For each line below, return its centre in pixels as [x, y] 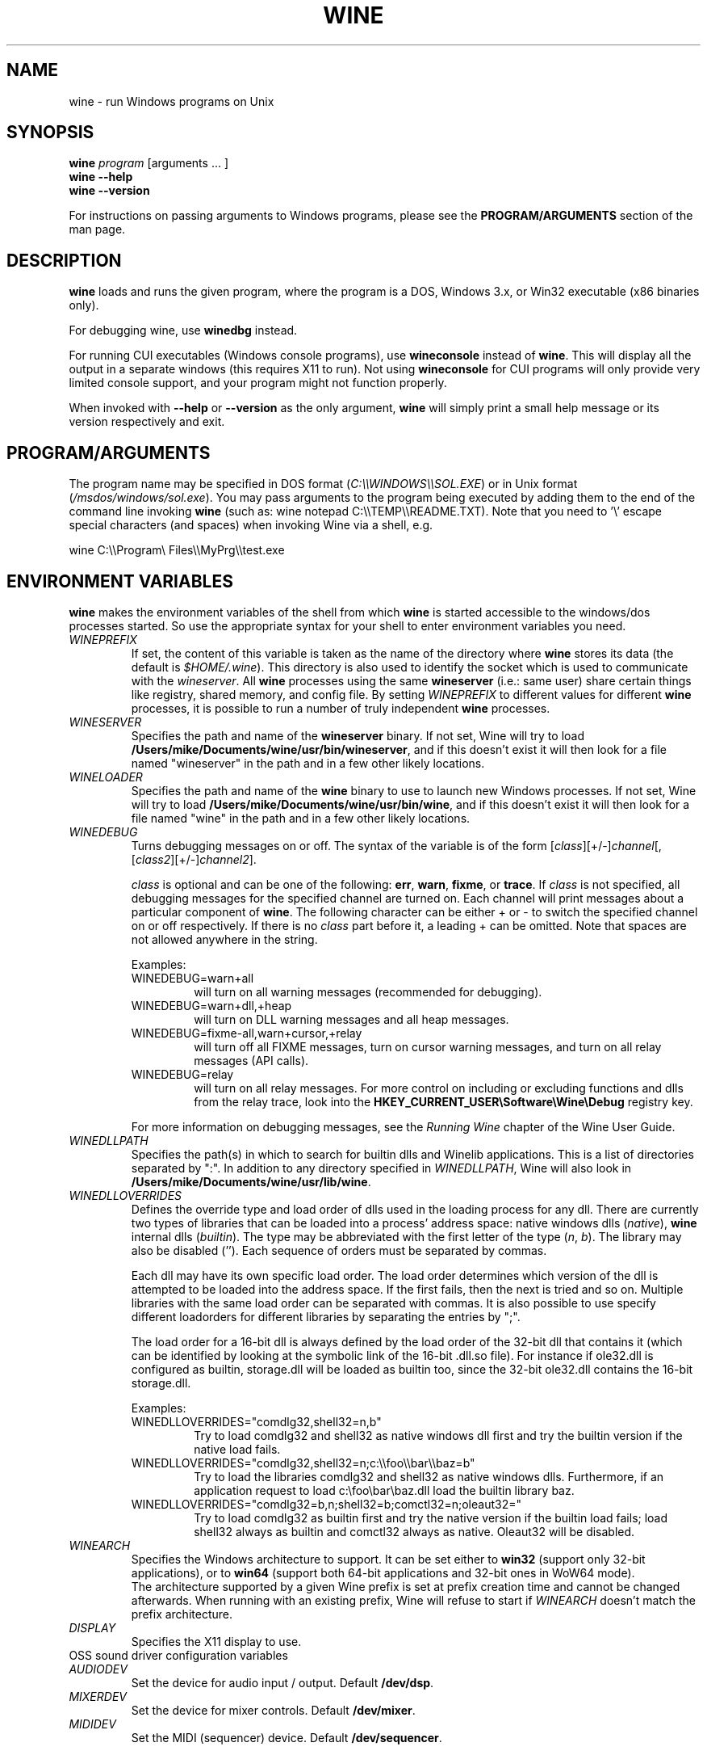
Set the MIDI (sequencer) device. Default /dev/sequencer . [287, 1737]
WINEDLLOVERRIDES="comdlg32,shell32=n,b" [256, 1421]
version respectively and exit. [147, 422]
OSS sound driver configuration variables [178, 1655]
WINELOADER [106, 777]
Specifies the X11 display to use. [216, 1641]
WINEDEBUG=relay [182, 1074]
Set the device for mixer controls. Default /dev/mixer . [273, 1710]
